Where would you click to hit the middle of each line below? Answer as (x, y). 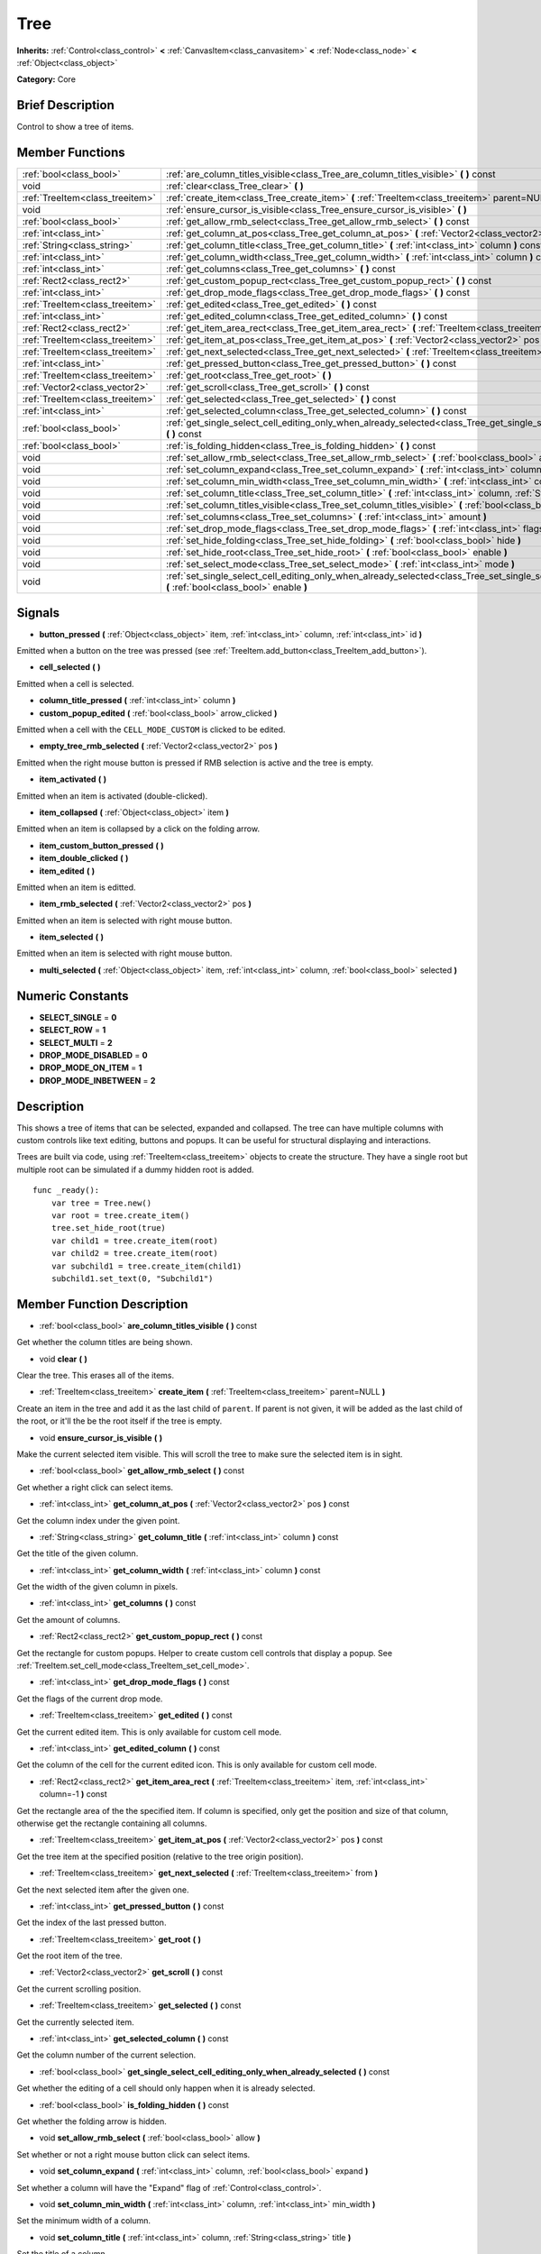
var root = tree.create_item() (120, 1215)
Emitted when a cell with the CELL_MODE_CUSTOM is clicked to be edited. (151, 729)
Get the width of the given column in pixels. (97, 1587)
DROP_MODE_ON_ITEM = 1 (91, 1067)
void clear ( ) (63, 1359)
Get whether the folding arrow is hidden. (92, 2121)
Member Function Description (102, 1304)
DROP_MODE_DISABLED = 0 (93, 1055)
